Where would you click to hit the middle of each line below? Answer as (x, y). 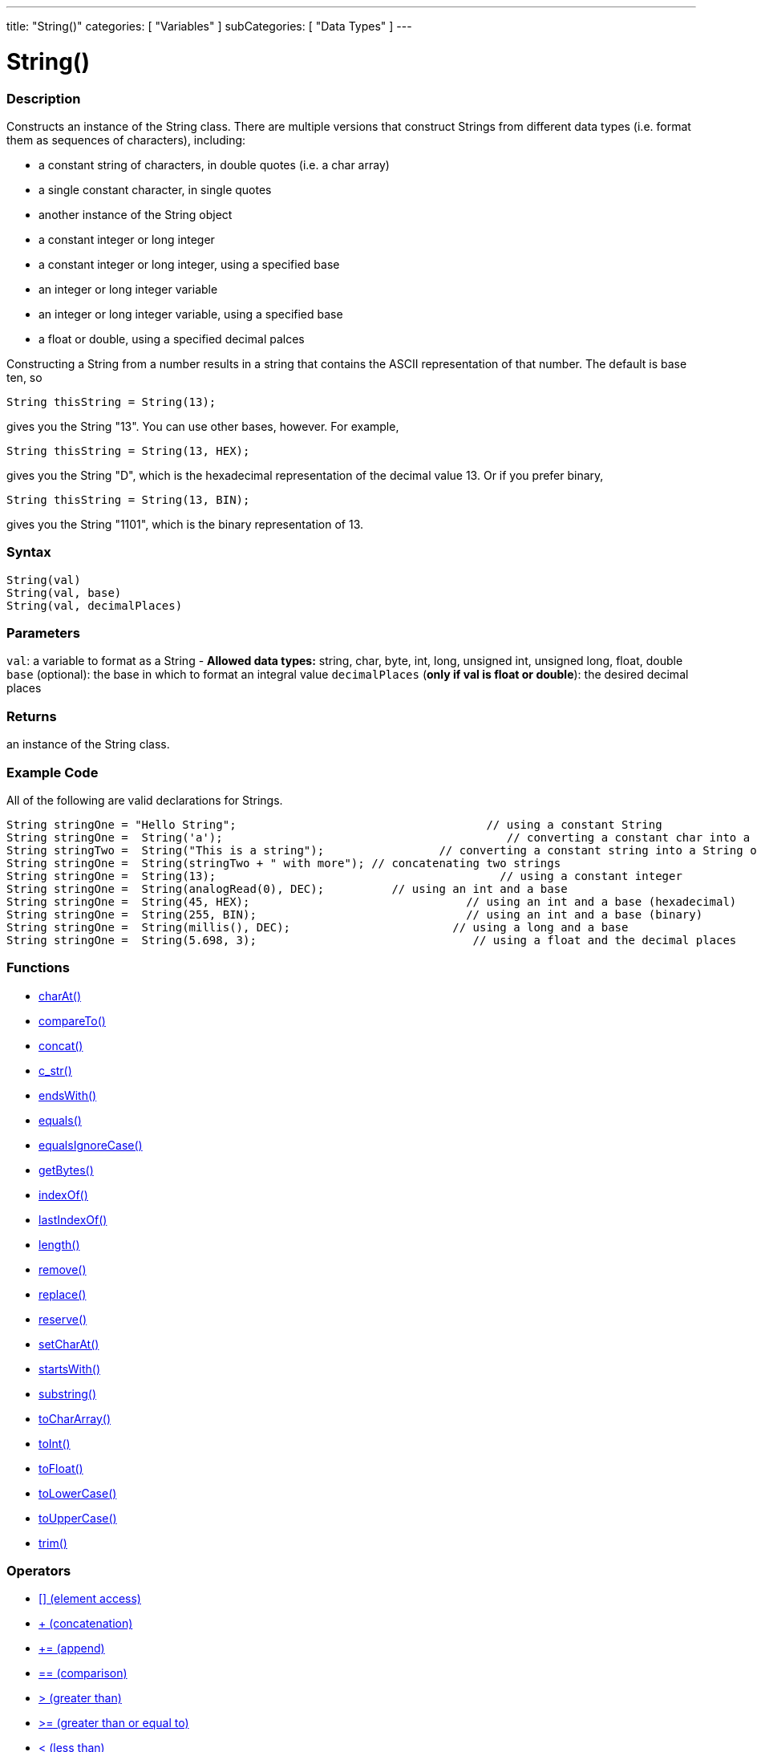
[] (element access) (90, 1599)
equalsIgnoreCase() (91, 1145)
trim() (53, 1543)
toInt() (55, 1443)
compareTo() (72, 1020)
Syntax (29, 552)
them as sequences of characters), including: (126, 140)
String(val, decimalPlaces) (95, 605)
